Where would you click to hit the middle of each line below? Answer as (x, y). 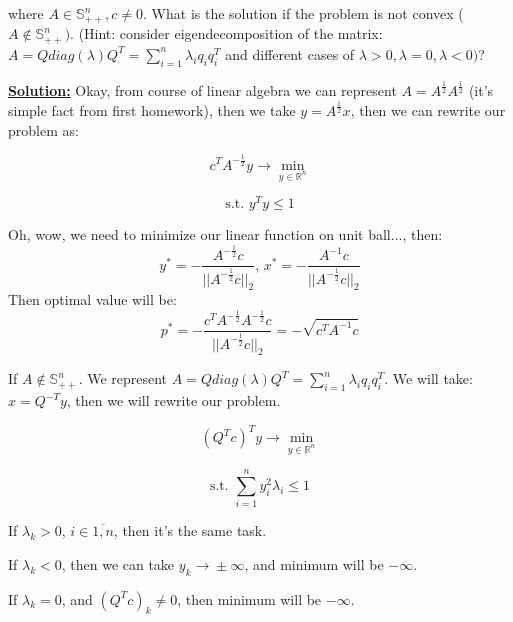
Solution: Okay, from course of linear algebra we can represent (202, 90)
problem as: (43, 129)
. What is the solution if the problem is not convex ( (303, 13)
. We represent (123, 378)
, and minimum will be (314, 563)
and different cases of (290, 53)
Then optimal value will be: (92, 299)
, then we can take (118, 563)
